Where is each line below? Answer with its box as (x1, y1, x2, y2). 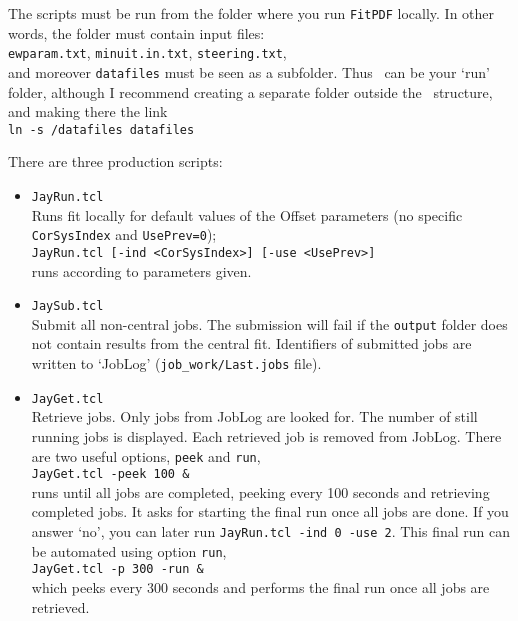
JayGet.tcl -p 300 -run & (31, 562, 204, 577)
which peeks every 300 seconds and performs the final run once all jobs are (31, 577, 490, 598)
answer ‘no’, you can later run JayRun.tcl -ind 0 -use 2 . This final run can (31, 521, 511, 542)
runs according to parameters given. (31, 260, 252, 281)
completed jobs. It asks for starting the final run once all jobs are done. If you (31, 501, 509, 522)
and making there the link (8, 101, 168, 122)
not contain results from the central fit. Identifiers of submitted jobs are (31, 333, 472, 354)
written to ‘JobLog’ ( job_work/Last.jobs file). (31, 353, 322, 374)
